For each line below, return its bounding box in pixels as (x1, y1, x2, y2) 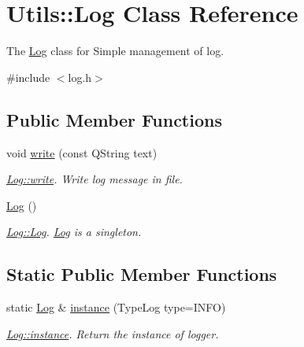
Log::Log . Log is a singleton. (6, 223, 142, 240)
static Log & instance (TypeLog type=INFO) (6, 299, 226, 316)
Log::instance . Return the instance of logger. (6, 325, 219, 341)
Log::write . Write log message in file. (6, 171, 183, 187)
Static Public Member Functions (6, 262, 277, 286)
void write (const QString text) (6, 144, 158, 161)
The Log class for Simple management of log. (6, 42, 224, 59)
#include (6, 68, 50, 85)
